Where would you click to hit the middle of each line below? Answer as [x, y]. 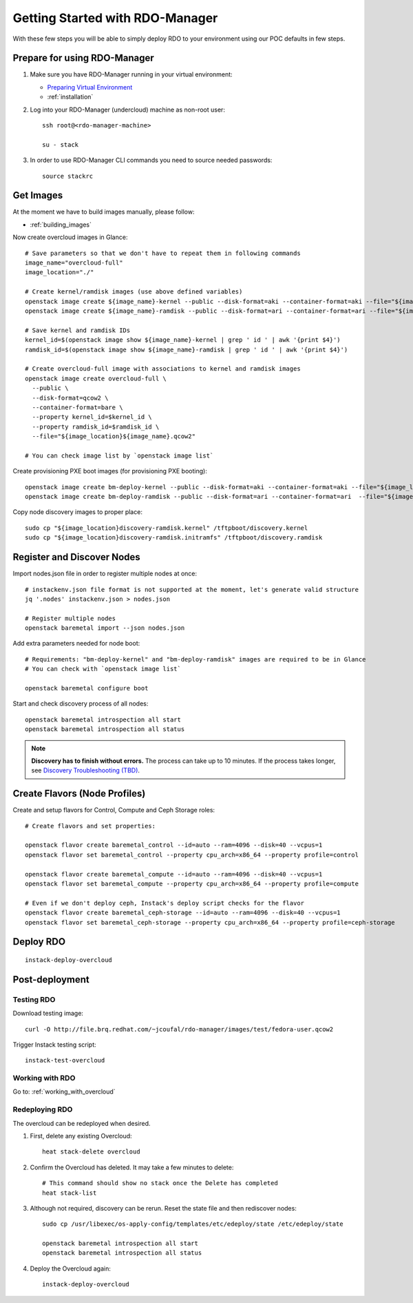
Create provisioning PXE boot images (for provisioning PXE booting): [110, 471]
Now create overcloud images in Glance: [70, 237]
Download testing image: [48, 1014]
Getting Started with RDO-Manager [115, 18]
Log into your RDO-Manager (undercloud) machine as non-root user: [127, 110]
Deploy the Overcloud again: [71, 1269]
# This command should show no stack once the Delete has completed [160, 1183]
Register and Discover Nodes [76, 557]
